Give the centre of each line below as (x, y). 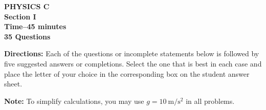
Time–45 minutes (35, 26)
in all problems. (210, 101)
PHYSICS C (27, 6)
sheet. (13, 84)
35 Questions (27, 36)
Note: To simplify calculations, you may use (74, 101)
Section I (20, 16)
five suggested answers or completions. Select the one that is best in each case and (133, 63)
